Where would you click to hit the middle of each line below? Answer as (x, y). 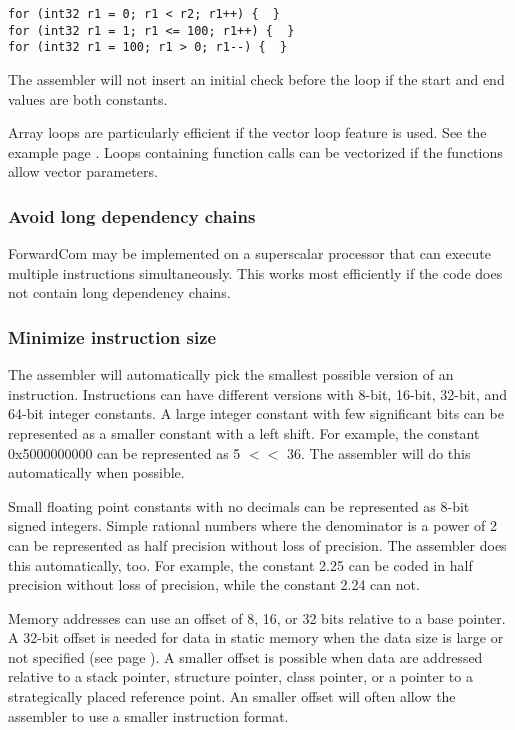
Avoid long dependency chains (132, 215)
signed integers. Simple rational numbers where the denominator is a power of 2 (252, 525)
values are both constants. (88, 98)
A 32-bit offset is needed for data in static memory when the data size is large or (256, 637)
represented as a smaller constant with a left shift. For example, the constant (244, 432)
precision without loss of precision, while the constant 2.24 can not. (214, 584)
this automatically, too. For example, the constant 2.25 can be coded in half (240, 564)
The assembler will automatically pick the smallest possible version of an (231, 374)
